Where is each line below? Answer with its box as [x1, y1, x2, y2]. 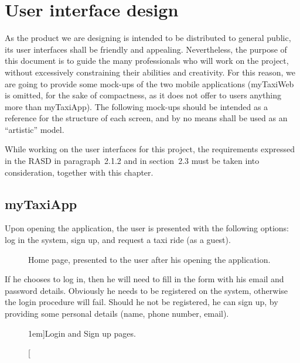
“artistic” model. [5, 123, 64, 135]
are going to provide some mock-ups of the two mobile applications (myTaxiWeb [5, 77, 294, 90]
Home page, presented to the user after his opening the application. [28, 253, 271, 265]
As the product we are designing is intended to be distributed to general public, [5, 32, 291, 44]
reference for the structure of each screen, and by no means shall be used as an [5, 112, 288, 124]
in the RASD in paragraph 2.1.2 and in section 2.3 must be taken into [5, 155, 260, 167]
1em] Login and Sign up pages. [28, 327, 136, 339]
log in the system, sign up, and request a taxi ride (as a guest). [5, 234, 231, 246]
